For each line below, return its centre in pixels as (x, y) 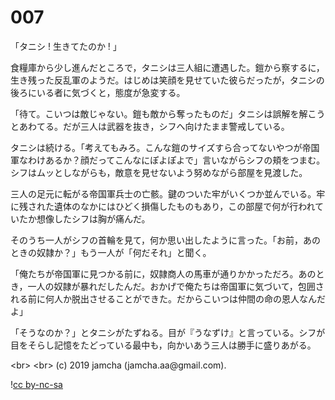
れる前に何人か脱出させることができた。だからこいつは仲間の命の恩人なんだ (168, 298)
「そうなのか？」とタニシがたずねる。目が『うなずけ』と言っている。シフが (168, 332)
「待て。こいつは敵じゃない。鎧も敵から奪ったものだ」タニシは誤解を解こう (168, 113)
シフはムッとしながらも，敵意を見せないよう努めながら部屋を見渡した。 (159, 172)
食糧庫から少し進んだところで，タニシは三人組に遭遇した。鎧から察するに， (167, 67)
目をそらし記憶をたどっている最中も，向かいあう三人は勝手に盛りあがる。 (163, 345)
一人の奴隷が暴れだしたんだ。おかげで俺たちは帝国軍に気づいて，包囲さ (176, 286)
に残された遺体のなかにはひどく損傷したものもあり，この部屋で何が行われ (163, 206)
